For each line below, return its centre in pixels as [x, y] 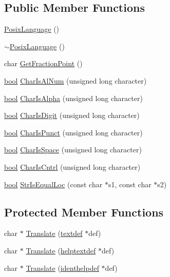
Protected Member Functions [84, 212]
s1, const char [130, 184]
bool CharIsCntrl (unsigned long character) [72, 166]
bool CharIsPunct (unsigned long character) [73, 132]
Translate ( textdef [54, 233]
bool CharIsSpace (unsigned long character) [73, 150]
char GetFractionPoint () [43, 63]
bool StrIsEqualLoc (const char [53, 184]
